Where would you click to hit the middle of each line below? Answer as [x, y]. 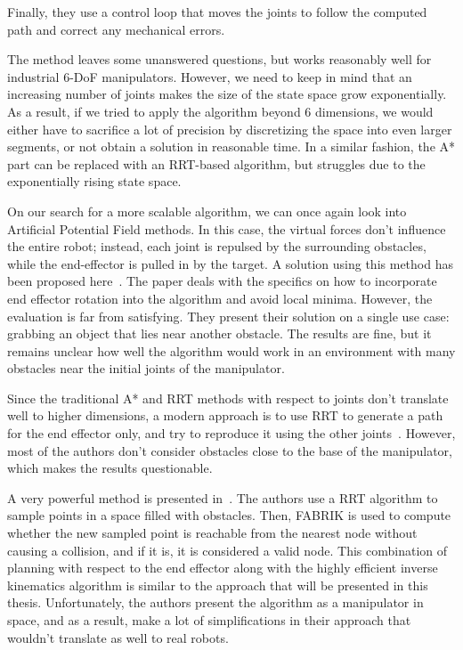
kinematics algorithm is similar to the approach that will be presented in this [218, 585]
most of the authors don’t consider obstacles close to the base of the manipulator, [230, 450]
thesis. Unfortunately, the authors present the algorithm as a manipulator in [215, 602]
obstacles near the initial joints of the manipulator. [146, 368]
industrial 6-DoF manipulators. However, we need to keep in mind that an [210, 76]
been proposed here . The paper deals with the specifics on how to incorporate [222, 281]
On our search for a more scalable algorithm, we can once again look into [207, 211]
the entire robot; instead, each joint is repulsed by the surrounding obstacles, [217, 246]
